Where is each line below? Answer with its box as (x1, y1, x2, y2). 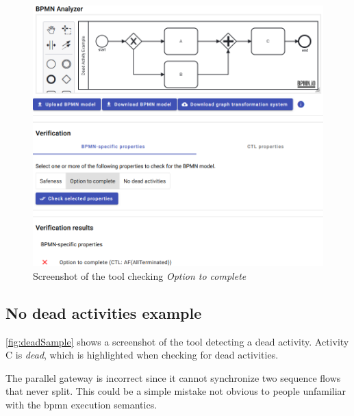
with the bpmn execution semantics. (5, 398, 157, 412)
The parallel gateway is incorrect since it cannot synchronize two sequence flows (5, 370, 341, 385)
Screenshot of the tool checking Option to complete (33, 268, 246, 283)
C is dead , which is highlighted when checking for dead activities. (5, 348, 279, 362)
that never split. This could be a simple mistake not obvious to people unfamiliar (5, 384, 346, 398)
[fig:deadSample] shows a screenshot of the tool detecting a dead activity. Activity (5, 334, 349, 348)
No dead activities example (5, 302, 202, 323)
